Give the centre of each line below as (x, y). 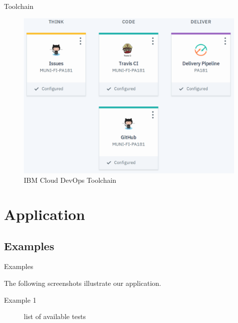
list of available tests (55, 316)
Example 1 (20, 299)
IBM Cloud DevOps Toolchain (70, 180)
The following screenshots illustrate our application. (83, 283)
